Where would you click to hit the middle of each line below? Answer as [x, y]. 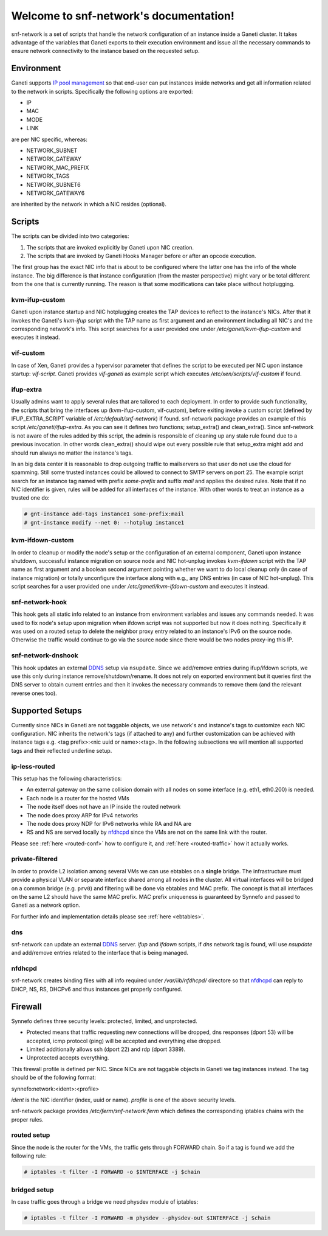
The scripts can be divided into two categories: [70, 236]
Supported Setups [46, 711]
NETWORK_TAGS [48, 176]
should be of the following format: [54, 1078]
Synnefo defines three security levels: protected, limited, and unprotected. [104, 1021]
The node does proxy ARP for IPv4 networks [82, 815]
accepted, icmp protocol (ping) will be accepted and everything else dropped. [124, 1041]
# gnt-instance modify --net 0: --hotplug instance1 [104, 522]
